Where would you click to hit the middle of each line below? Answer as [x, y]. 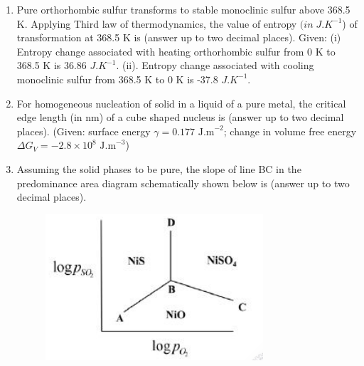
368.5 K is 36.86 [52, 65]
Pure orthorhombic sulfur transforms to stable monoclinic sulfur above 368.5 [183, 9]
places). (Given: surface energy [84, 131]
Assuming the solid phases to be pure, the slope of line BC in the [159, 168]
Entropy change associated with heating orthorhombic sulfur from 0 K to [176, 51]
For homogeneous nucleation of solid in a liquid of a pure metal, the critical [181, 103]
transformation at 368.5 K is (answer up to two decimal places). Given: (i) [179, 37]
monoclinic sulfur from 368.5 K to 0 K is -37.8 [117, 79]
